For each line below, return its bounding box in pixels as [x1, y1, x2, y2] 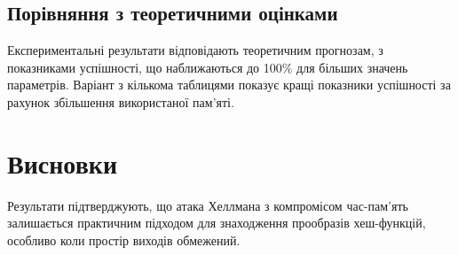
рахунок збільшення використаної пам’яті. [7, 92, 234, 111]
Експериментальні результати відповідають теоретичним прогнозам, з [7, 41, 383, 59]
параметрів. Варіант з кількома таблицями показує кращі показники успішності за [7, 75, 451, 94]
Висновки [7, 144, 118, 181]
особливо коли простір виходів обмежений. [7, 230, 241, 249]
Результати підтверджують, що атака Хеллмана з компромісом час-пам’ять [7, 196, 408, 214]
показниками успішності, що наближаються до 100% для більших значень [7, 58, 408, 76]
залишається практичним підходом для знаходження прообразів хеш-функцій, [7, 213, 426, 232]
